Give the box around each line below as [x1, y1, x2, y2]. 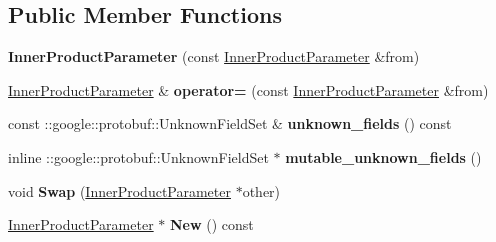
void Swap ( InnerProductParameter [8, 180, 231, 201]
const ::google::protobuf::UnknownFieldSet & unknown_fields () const [8, 113, 452, 134]
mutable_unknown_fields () [285, 146, 482, 167]
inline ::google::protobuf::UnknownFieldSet [8, 146, 269, 167]
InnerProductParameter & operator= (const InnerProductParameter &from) [8, 79, 489, 100]
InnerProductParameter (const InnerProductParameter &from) [8, 46, 420, 67]
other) [242, 180, 281, 201]
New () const [169, 214, 254, 235]
